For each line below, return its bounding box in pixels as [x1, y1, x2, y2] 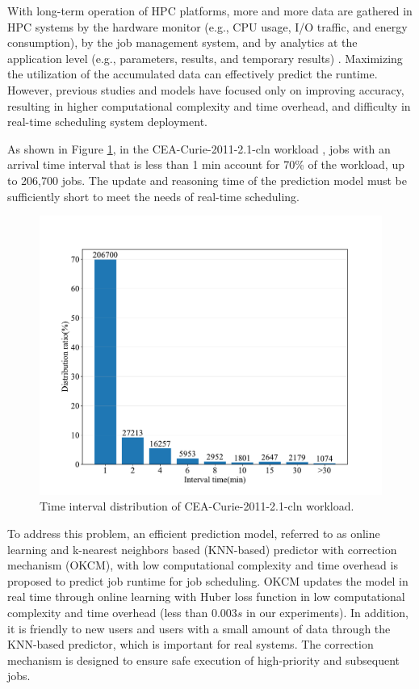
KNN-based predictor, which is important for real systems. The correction [7, 636, 374, 653]
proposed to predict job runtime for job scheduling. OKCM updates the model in [7, 572, 409, 589]
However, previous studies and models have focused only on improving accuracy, [7, 81, 404, 98]
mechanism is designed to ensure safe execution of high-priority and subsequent [7, 651, 400, 668]
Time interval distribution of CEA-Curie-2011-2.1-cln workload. [40, 498, 354, 515]
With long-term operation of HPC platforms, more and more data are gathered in [7, 2, 413, 19]
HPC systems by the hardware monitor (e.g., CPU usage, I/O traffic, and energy [7, 18, 408, 35]
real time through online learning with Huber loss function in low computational [7, 588, 405, 605]
